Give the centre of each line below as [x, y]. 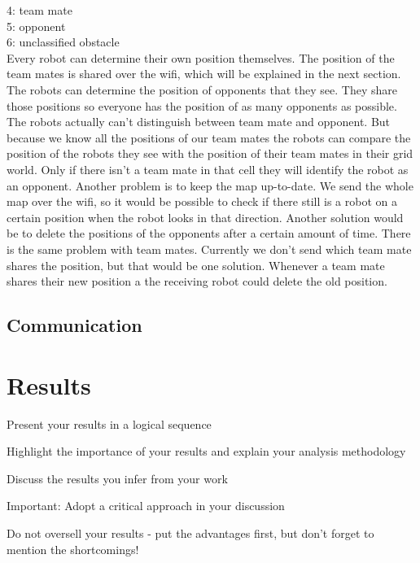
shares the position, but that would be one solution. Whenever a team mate [196, 265]
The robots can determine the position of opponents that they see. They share [202, 89]
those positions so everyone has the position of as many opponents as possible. [202, 105]
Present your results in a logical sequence [109, 423]
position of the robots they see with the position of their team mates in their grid [210, 153]
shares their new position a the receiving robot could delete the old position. [197, 281]
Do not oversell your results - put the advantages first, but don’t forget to [190, 532]
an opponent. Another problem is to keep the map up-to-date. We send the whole [210, 185]
